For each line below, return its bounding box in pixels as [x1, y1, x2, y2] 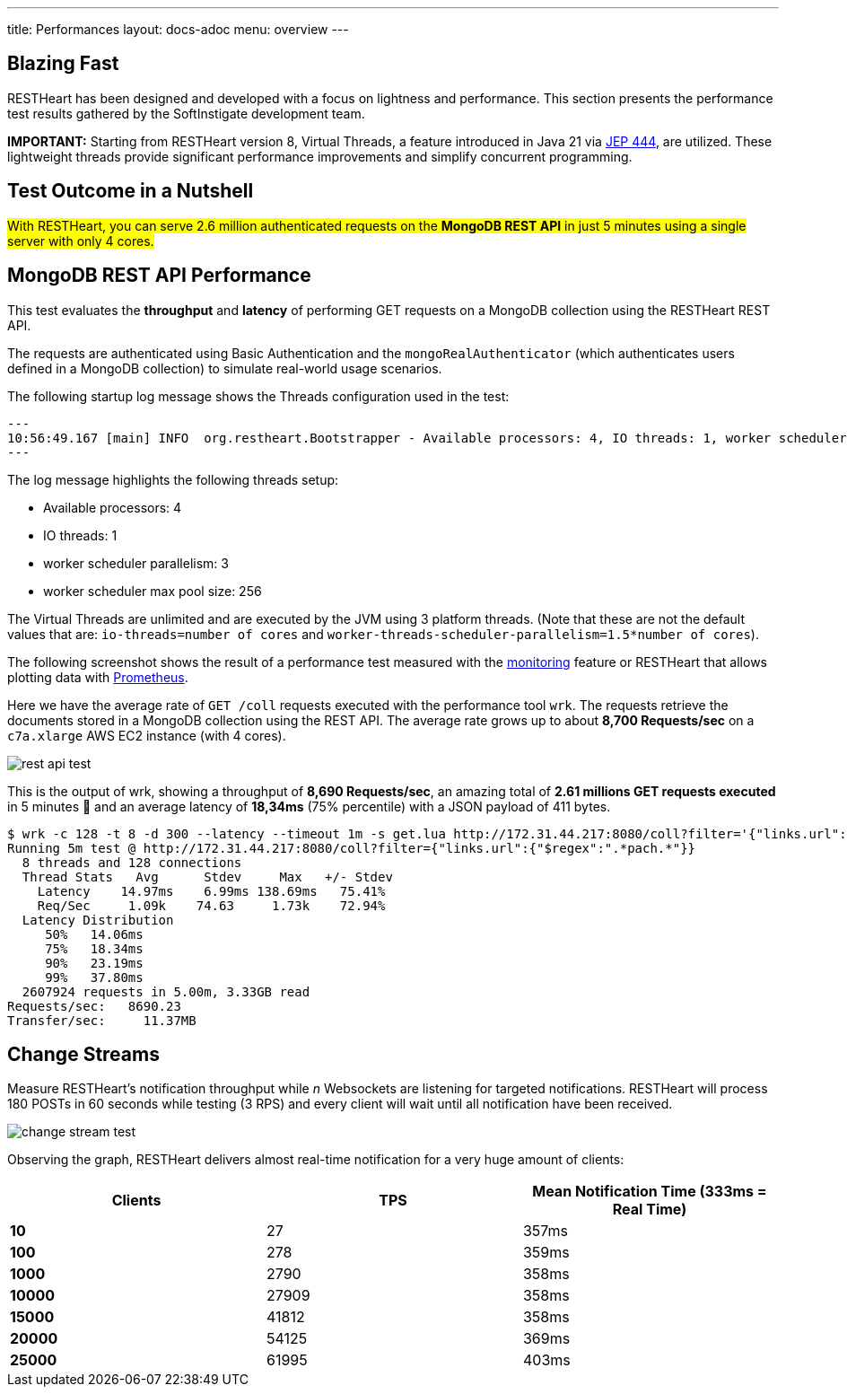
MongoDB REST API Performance [7, 264, 311, 287]
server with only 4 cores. [7, 232, 154, 249]
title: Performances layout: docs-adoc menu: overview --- [7, 22, 349, 37]
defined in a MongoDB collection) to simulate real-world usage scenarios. [7, 360, 442, 376]
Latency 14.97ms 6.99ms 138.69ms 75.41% [37, 883, 386, 899]
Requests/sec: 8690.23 [7, 998, 181, 1013]
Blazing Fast [7, 52, 119, 75]
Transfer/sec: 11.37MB [7, 1013, 196, 1028]
